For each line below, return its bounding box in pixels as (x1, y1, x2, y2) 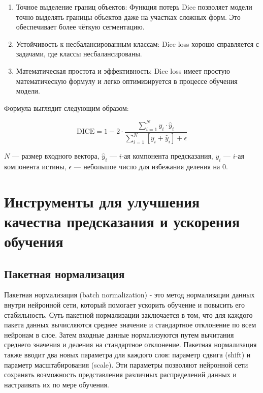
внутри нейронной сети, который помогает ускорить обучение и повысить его (4, 299, 245, 310)
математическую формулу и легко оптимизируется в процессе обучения (16, 75, 238, 86)
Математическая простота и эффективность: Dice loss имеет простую (16, 65, 230, 76)
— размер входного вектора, (12, 150, 100, 161)
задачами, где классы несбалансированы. (16, 48, 142, 59)
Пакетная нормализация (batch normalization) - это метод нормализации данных (4, 289, 255, 300)
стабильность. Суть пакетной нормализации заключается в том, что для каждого (4, 309, 253, 320)
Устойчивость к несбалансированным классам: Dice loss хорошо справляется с (16, 38, 259, 49)
